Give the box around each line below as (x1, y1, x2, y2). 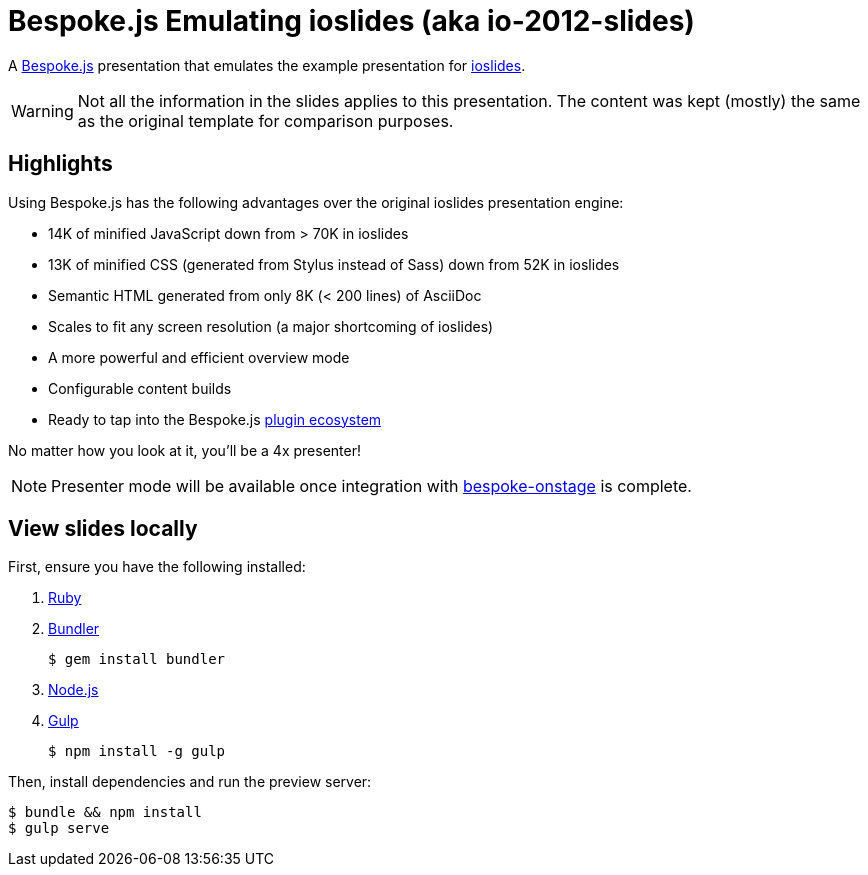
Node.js (48, 681, 99, 699)
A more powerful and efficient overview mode (48, 348, 350, 366)
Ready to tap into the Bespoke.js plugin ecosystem (48, 410, 382, 428)
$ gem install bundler (48, 651, 226, 668)
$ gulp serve (8, 820, 110, 837)
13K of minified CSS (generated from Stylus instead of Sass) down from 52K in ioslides (48, 255, 620, 273)
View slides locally (8, 516, 198, 542)
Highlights (8, 151, 113, 177)
